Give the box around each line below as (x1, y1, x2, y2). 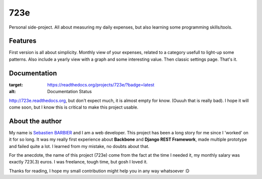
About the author (9, 117, 62, 125)
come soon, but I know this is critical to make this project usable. (9, 104, 138, 110)
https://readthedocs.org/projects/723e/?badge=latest (47, 81, 155, 87)
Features (9, 37, 36, 45)
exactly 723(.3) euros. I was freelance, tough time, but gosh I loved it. (9, 159, 148, 165)
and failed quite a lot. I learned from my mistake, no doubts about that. (9, 143, 150, 149)
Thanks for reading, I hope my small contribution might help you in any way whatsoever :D (9, 168, 190, 174)
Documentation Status (47, 89, 92, 95)
